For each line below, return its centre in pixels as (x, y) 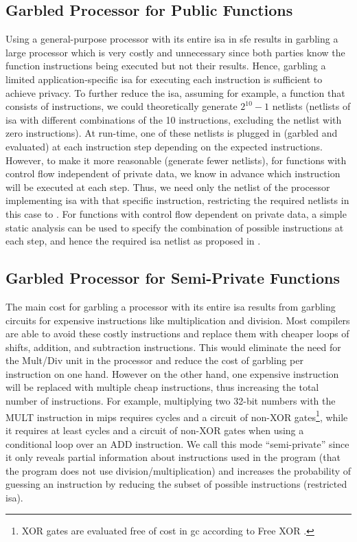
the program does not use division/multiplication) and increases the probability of (178, 470)
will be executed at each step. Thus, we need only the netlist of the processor (168, 187)
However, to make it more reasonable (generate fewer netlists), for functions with (176, 160)
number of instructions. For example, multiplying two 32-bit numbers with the (171, 401)
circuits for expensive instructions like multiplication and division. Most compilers (178, 320)
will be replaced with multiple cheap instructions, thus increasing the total (162, 387)
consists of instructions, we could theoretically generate (122, 106)
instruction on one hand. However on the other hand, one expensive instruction (172, 373)
